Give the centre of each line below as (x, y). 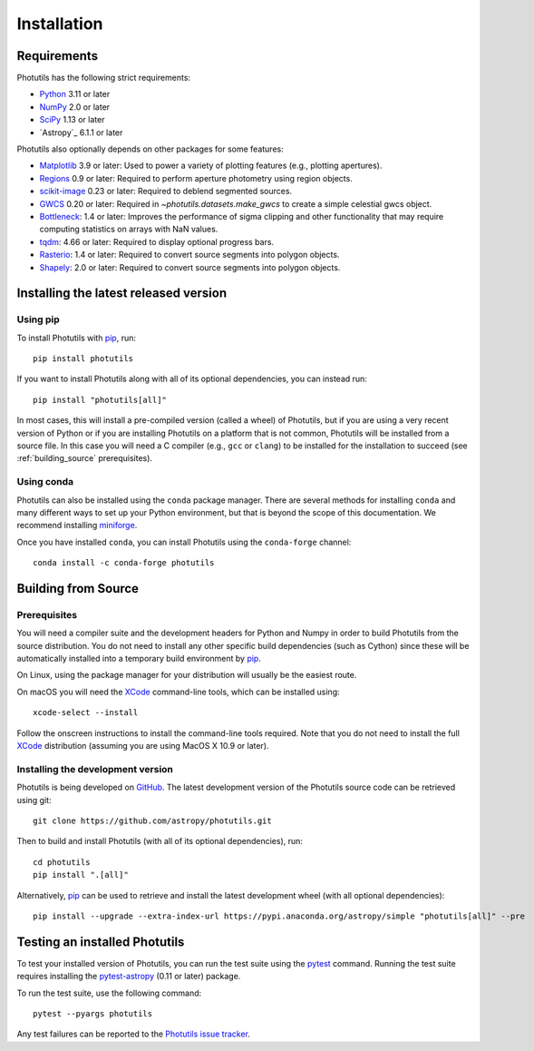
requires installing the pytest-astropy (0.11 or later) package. (129, 977)
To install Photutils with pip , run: (76, 338)
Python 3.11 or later (75, 94)
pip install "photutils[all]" (100, 400)
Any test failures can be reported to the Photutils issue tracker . (134, 1034)
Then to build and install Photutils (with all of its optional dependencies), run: (160, 841)
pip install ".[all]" (81, 875)
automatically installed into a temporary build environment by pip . (139, 659)
